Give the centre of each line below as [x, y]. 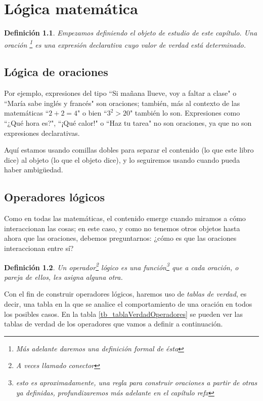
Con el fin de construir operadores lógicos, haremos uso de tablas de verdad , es [125, 294]
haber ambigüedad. [34, 170]
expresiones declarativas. [42, 133]
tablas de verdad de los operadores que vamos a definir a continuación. [114, 324]
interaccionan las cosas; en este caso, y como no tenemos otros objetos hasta [122, 228]
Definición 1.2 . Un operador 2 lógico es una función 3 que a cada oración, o [121, 266]
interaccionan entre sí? [39, 248]
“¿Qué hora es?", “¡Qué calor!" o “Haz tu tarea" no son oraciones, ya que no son [128, 122]
